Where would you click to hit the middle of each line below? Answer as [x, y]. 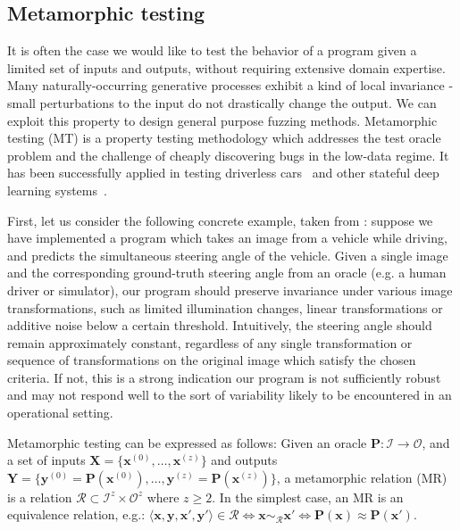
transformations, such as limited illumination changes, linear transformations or [225, 307]
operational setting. [60, 413]
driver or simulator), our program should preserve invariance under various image [230, 290]
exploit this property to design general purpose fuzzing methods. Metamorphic [222, 120]
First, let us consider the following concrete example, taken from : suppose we [220, 220]
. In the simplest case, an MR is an [308, 497]
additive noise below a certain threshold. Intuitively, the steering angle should [220, 325]
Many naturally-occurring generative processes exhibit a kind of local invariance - [230, 85]
